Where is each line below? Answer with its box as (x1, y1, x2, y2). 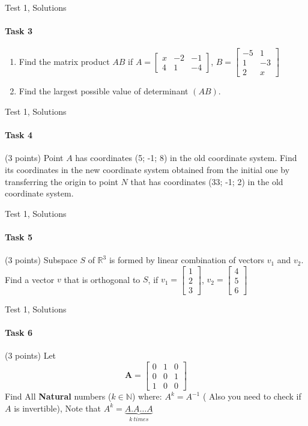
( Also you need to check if (202, 390, 301, 402)
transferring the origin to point (5, 175, 118, 187)
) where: (131, 390, 162, 402)
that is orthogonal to (64, 273, 140, 285)
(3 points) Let (5, 349, 56, 362)
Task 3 (5, 25, 32, 37)
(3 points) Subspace (5, 254, 77, 266)
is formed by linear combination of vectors (109, 254, 264, 266)
